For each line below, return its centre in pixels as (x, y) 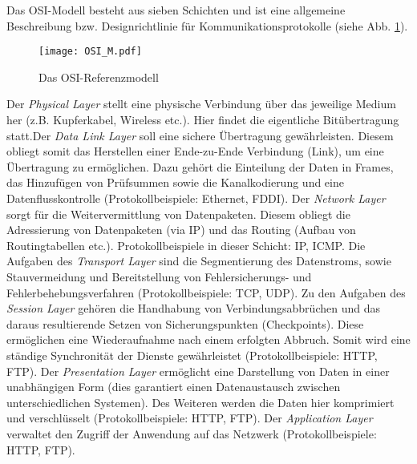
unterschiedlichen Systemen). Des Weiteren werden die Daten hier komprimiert (200, 402)
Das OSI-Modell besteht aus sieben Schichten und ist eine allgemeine (176, 10)
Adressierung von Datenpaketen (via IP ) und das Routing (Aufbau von (181, 230)
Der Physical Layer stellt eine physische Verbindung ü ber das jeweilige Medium (201, 104)
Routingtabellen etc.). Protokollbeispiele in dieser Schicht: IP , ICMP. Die (186, 245)
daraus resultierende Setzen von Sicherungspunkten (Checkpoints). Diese (185, 323)
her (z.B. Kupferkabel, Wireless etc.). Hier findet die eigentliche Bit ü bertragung (203, 120)
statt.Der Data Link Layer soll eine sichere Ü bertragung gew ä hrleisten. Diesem (200, 135)
